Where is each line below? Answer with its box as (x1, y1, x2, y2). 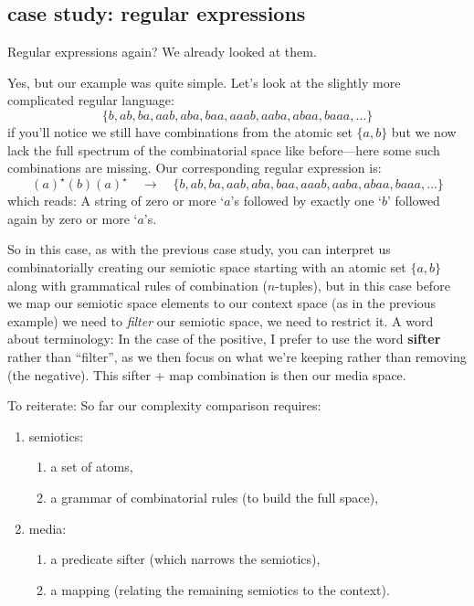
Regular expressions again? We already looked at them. (7, 42, 317, 61)
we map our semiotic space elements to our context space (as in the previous (7, 293, 437, 313)
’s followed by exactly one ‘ (230, 191, 382, 210)
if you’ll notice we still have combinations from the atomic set (7, 122, 353, 141)
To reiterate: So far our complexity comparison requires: (7, 396, 321, 415)
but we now (391, 122, 457, 141)
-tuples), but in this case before (275, 275, 450, 294)
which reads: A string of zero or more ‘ (7, 191, 225, 210)
